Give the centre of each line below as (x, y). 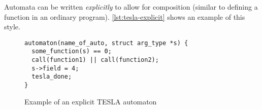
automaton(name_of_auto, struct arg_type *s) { (106, 43)
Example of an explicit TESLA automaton (91, 101)
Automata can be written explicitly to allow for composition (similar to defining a (131, 7)
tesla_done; (52, 77)
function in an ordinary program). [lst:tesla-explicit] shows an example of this (125, 16)
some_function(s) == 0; (72, 51)
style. (12, 27)
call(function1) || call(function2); (95, 60)
